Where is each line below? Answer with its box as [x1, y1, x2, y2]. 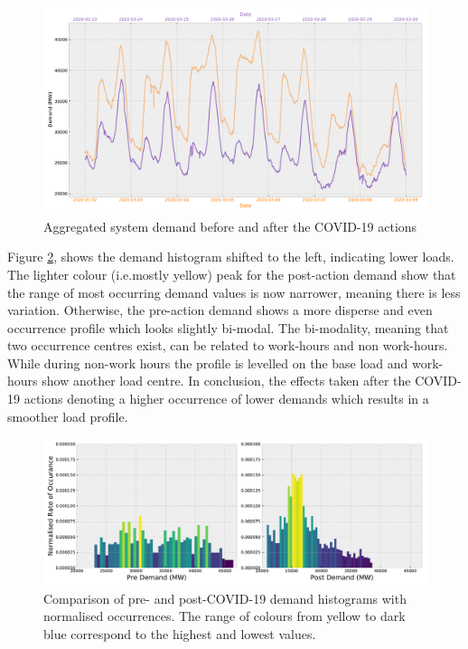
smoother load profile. [7, 406, 128, 425]
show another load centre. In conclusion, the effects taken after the [42, 371, 411, 390]
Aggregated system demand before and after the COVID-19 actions [43, 216, 417, 235]
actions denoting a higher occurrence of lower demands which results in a [23, 389, 429, 408]
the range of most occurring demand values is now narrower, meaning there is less [7, 282, 461, 301]
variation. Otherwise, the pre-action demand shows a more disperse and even [7, 301, 433, 320]
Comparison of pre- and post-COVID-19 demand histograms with [43, 588, 407, 607]
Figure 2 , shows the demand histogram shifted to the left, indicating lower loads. [7, 247, 454, 266]
